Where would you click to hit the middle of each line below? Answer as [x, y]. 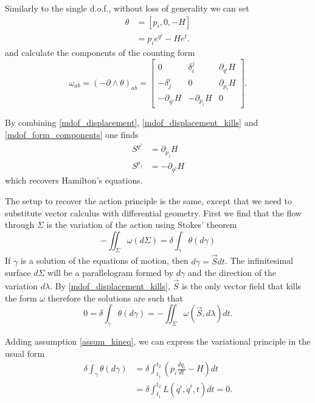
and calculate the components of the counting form [100, 53]
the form [21, 298]
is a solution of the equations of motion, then [104, 260]
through [20, 225]
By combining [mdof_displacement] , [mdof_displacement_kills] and [132, 122]
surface [18, 273]
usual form [25, 353]
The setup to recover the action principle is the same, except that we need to [148, 200]
